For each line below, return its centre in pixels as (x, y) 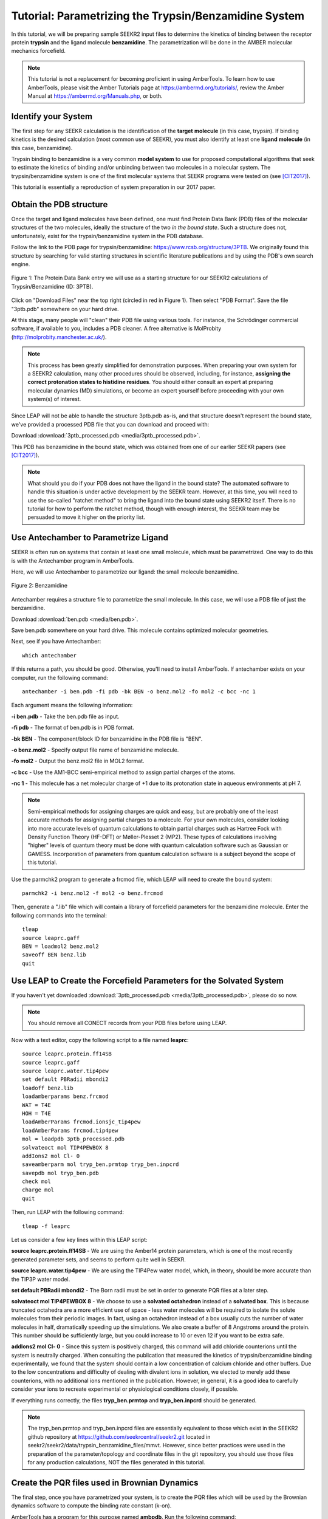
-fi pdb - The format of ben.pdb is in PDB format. (73, 728)
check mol (36, 1181)
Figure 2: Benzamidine (39, 586)
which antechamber (50, 655)
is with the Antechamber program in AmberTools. (73, 561)
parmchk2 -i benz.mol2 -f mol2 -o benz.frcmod (93, 893)
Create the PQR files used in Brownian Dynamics (105, 1483)
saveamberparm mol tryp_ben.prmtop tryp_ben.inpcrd (101, 1164)
